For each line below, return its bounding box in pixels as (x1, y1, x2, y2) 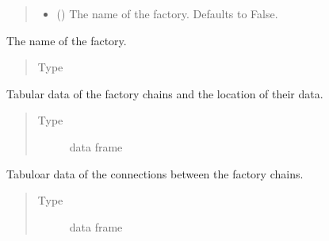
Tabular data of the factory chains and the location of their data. (6, 85, 323, 101)
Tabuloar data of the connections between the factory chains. (6, 165, 304, 182)
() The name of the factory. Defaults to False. (56, 6, 278, 21)
